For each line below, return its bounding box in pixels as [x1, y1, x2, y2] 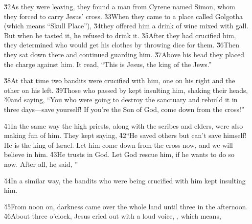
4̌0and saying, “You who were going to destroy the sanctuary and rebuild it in [4, 94, 238, 105]
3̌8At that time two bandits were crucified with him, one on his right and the [4, 75, 235, 86]
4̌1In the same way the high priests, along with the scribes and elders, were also [4, 120, 243, 131]
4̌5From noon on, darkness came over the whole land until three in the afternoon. [4, 201, 248, 211]
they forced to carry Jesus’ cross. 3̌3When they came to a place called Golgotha [4, 11, 243, 21]
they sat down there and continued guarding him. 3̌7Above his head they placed [4, 49, 245, 59]
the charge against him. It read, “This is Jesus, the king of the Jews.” [4, 59, 212, 69]
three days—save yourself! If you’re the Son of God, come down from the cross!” [4, 104, 245, 114]
